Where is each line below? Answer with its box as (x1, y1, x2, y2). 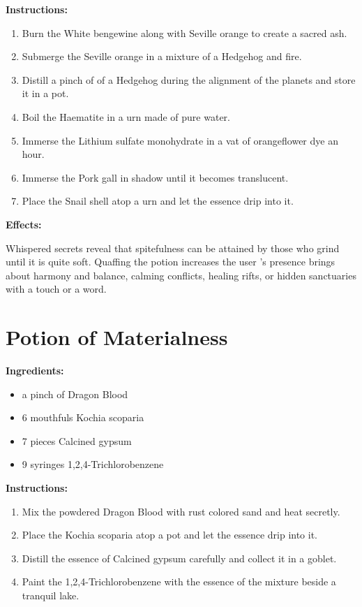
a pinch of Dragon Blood (22, 386, 128, 401)
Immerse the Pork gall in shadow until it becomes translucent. (22, 170, 289, 184)
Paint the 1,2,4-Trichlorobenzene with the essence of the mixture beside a (22, 574, 336, 589)
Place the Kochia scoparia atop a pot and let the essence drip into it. (22, 527, 318, 542)
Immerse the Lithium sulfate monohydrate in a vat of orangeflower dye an (22, 133, 338, 147)
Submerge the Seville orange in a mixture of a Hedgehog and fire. (22, 49, 302, 64)
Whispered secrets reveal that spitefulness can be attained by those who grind (6, 240, 340, 255)
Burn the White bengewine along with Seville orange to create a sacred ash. (22, 25, 347, 40)
